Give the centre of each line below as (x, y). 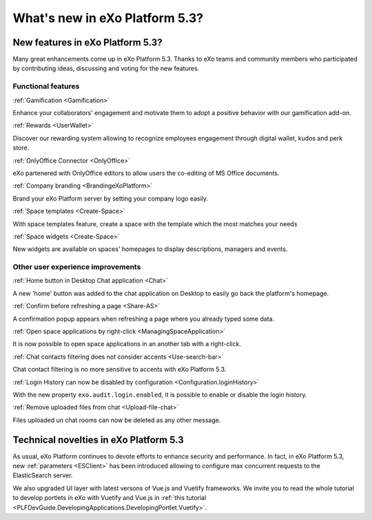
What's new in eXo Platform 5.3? (108, 18)
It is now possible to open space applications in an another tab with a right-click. (127, 344)
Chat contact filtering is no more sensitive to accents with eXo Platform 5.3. (120, 370)
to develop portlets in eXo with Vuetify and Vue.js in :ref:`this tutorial (110, 498)
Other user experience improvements (77, 267)
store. (21, 148)
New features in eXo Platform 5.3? (87, 42)
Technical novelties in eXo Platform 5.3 (98, 440)
